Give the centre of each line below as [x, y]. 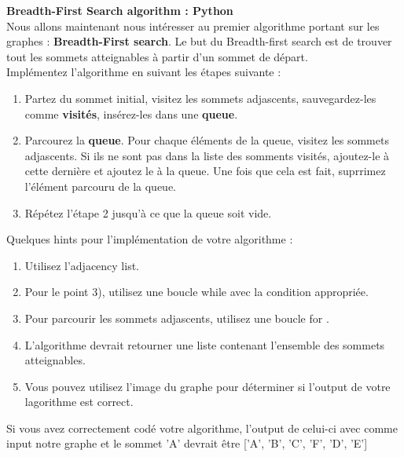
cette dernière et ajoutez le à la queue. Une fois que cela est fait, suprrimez [205, 171]
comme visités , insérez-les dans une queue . [131, 113]
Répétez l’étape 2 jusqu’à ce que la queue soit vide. [148, 212]
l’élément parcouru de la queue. [100, 186]
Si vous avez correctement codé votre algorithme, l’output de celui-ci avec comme [202, 428]
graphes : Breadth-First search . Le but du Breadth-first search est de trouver [199, 41]
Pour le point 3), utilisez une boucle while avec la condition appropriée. [196, 292]
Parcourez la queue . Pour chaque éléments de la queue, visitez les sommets [207, 140]
